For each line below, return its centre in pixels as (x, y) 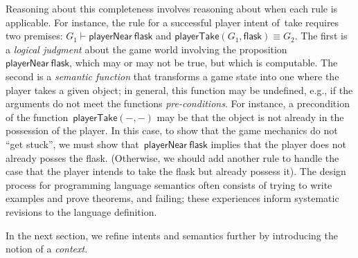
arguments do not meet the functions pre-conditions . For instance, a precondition (178, 103)
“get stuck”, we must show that (72, 144)
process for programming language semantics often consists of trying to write (169, 184)
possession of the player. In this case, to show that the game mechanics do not (172, 130)
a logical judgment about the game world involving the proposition (146, 49)
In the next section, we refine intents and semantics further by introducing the (172, 235)
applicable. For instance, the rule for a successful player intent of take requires (172, 22)
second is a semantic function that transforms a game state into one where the (172, 76)
